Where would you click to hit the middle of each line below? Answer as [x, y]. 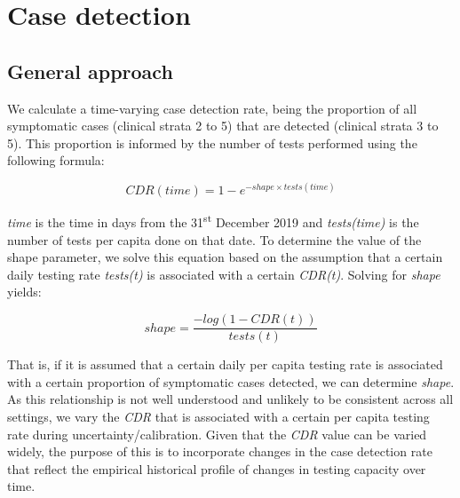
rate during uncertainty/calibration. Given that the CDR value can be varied [217, 434]
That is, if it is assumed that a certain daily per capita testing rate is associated [225, 364]
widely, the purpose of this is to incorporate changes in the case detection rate [220, 451]
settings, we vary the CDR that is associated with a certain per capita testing [218, 416]
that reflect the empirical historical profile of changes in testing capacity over [217, 468]
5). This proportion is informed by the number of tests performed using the [212, 142]
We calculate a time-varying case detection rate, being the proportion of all [212, 108]
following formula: [56, 160]
